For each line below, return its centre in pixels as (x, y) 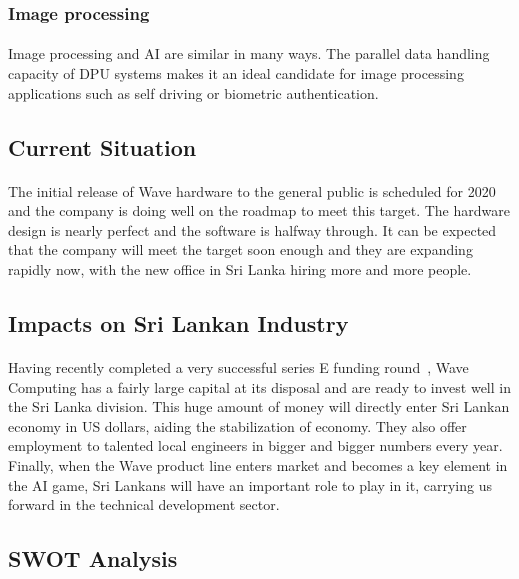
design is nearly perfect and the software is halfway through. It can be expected (252, 229)
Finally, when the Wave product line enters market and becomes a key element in (258, 464)
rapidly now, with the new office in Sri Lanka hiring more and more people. (240, 268)
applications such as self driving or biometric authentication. (193, 92)
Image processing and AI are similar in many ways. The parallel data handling (249, 53)
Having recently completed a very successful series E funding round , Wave (238, 366)
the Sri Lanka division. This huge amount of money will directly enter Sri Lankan (259, 406)
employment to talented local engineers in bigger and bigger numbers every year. (255, 445)
